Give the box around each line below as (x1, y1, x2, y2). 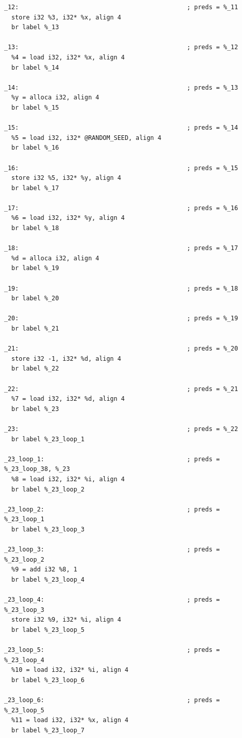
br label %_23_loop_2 (11, 485, 85, 493)
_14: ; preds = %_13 (4, 84, 238, 91)
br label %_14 (11, 64, 59, 71)
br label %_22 (11, 365, 59, 373)
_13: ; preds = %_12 (4, 44, 238, 51)
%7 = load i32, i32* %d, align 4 (11, 395, 125, 403)
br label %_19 (11, 264, 59, 272)
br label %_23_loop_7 (11, 726, 85, 734)
